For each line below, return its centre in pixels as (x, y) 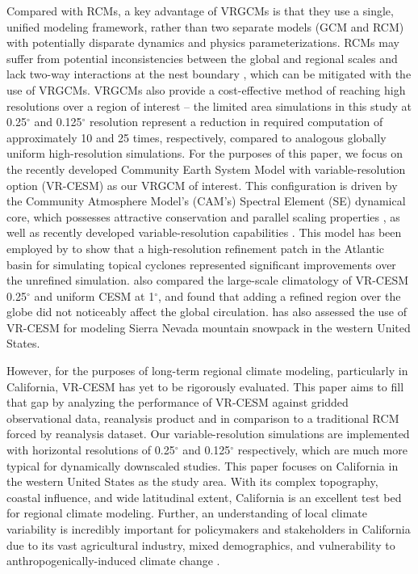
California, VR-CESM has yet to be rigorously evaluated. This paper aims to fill (205, 386)
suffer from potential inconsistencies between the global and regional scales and (202, 58)
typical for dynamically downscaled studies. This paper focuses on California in (203, 465)
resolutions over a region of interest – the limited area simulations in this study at (209, 106)
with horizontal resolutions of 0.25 (91, 450)
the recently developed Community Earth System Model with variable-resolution (206, 169)
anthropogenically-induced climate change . (113, 561)
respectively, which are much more (322, 450)
